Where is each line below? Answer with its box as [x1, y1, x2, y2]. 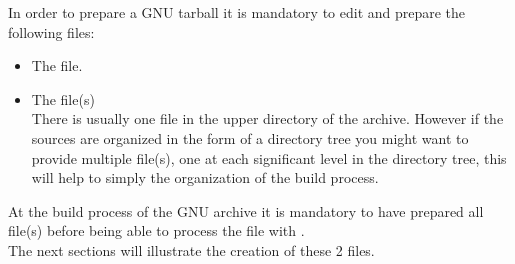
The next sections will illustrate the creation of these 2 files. [8, 239, 375, 260]
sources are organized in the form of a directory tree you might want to [31, 127, 469, 148]
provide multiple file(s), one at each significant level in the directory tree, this [31, 147, 507, 168]
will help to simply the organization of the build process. [31, 167, 379, 188]
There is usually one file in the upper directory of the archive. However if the [31, 108, 504, 129]
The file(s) [31, 88, 95, 109]
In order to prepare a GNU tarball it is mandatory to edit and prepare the [8, 2, 466, 22]
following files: [8, 21, 95, 42]
